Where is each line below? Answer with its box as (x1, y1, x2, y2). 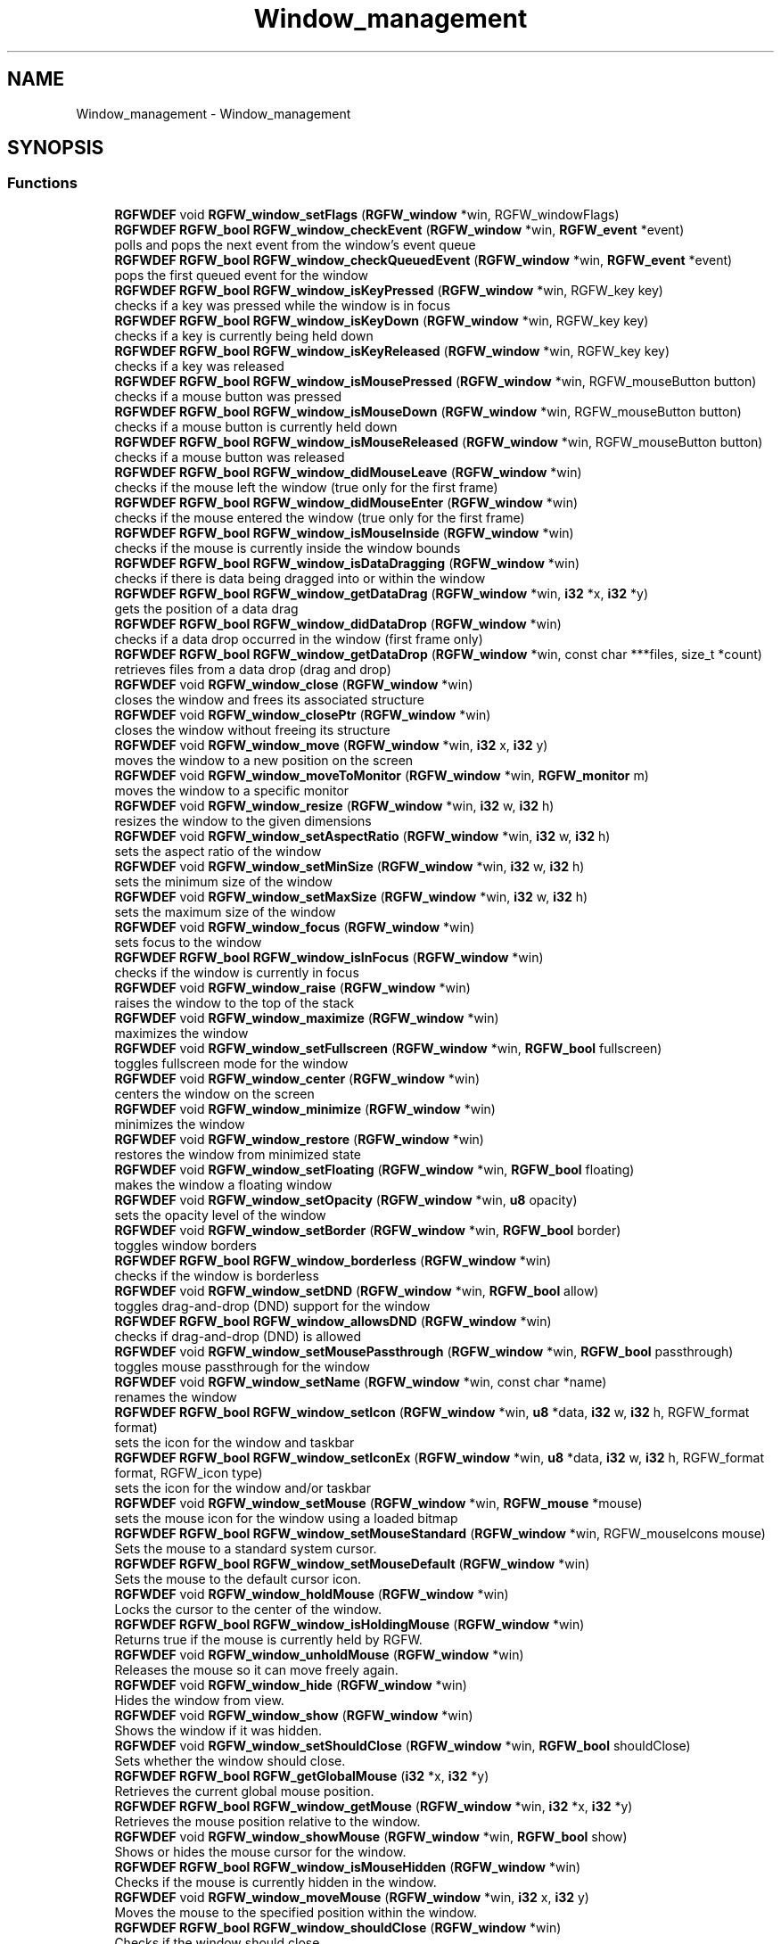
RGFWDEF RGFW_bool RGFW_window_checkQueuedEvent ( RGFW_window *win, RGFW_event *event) (114, 251, 733, 268)
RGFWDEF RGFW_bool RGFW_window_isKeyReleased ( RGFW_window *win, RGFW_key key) (114, 342, 670, 358)
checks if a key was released (114, 358, 284, 374)
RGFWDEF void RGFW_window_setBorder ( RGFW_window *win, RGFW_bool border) (114, 1222, 621, 1238)
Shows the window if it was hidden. (114, 1722, 323, 1738)
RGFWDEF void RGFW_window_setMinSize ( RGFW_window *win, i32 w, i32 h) (114, 858, 585, 874)
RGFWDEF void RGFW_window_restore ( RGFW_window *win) (114, 1131, 484, 1147)
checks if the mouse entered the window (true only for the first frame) (114, 509, 525, 525)
